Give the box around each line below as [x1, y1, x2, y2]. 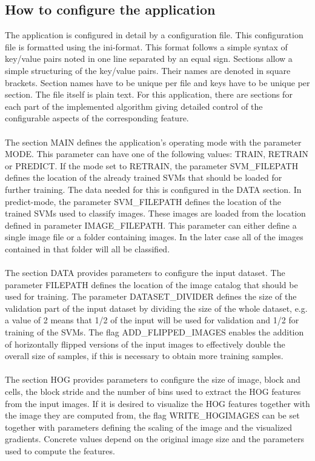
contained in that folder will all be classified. [5, 242, 170, 255]
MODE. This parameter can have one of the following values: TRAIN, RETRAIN [5, 147, 309, 160]
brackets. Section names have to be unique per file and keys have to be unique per [5, 76, 310, 89]
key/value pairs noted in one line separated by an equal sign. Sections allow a [5, 52, 293, 65]
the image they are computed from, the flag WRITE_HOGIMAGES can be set [5, 409, 300, 422]
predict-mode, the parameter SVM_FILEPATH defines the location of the [5, 195, 281, 207]
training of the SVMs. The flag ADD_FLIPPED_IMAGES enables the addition [5, 326, 304, 338]
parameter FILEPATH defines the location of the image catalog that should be [5, 278, 298, 291]
